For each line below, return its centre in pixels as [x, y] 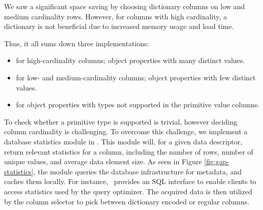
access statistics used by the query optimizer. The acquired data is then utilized [128, 191]
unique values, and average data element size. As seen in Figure [103, 161]
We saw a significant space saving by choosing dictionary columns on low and [125, 6]
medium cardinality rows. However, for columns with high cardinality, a [116, 16]
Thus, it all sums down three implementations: [77, 43]
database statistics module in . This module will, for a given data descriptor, [123, 141]
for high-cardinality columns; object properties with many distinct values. [130, 60]
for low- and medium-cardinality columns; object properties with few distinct [136, 77]
